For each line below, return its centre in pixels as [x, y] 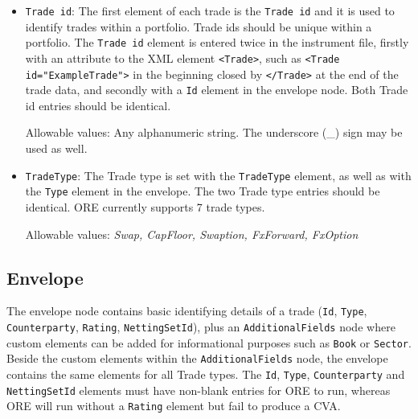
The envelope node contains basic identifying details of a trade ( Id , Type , [187, 311]
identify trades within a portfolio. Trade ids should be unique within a [199, 26]
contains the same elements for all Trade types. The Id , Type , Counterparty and [206, 374]
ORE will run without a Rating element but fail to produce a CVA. [174, 406]
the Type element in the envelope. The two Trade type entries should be [203, 191]
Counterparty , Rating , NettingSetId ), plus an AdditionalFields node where [201, 327]
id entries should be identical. [98, 105]
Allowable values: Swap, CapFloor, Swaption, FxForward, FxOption [192, 234]
